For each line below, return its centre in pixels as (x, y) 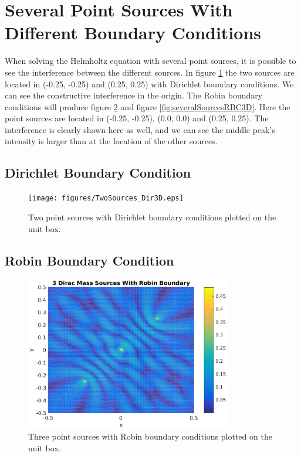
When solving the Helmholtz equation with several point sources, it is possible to (150, 61)
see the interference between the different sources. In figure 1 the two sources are (150, 72)
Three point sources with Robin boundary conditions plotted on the (150, 436)
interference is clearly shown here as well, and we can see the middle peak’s (140, 129)
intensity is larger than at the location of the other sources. (111, 141)
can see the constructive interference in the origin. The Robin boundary (134, 95)
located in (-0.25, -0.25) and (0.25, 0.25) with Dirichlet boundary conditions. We (149, 84)
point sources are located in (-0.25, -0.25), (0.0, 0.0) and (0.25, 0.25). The (137, 118)
